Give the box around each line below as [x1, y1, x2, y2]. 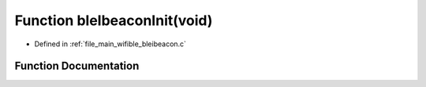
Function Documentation [14, 60, 140, 73]
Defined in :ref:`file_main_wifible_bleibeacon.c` [34, 39, 187, 49]
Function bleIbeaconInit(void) [14, 12, 213, 29]
